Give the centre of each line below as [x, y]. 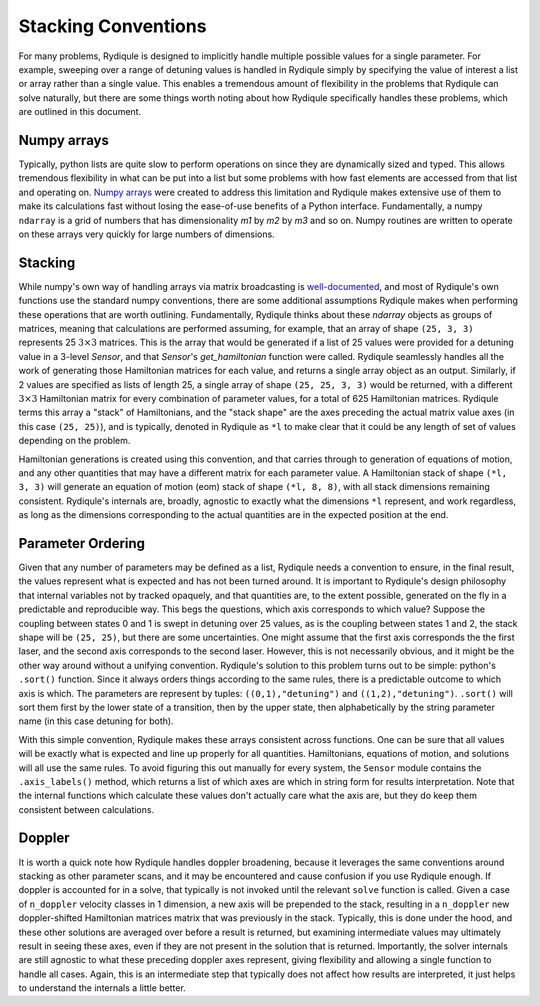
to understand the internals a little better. [102, 988]
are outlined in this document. [80, 112]
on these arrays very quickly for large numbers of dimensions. [146, 234]
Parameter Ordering [81, 543]
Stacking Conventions [112, 26]
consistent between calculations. [86, 809]
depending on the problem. [74, 441]
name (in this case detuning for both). [96, 721]
